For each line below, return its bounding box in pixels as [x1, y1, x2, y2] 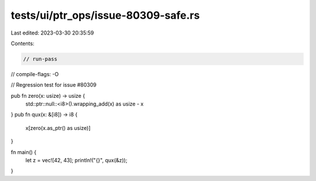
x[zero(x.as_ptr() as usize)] [25, 124, 91, 131]
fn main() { [11, 148, 37, 155]
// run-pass [23, 56, 58, 62]
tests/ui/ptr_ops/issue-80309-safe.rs [11, 9, 200, 22]
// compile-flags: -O [11, 70, 59, 77]
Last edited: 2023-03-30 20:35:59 [11, 29, 94, 36]
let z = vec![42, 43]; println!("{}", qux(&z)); [25, 157, 128, 164]
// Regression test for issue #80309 [11, 81, 97, 88]
